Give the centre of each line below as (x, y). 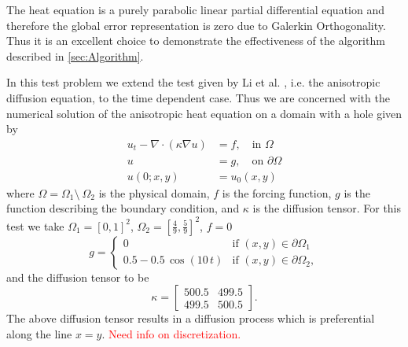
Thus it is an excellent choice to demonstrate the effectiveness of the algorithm (196, 41)
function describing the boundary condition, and (123, 208)
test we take (35, 225)
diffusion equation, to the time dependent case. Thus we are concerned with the (198, 97)
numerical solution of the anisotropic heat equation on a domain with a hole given (204, 113)
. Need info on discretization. (171, 333)
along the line (39, 333)
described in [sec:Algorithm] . (75, 55)
